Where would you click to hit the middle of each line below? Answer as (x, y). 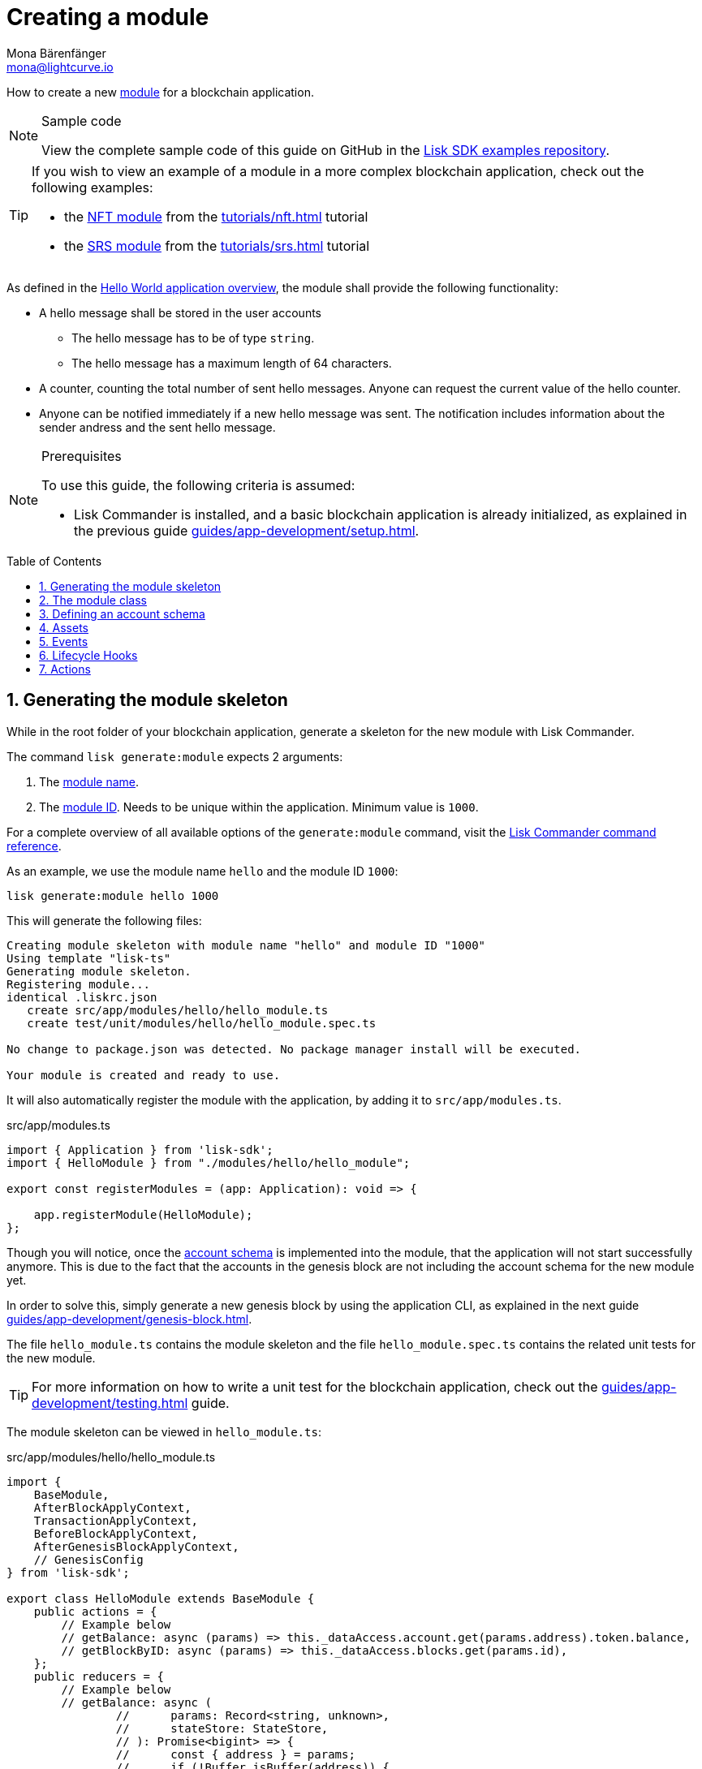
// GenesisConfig (88, 1559)
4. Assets (64, 627)
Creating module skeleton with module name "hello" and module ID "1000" (246, 945)
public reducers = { (99, 1676)
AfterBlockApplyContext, (112, 1507)
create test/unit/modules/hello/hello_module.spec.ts (202, 1023)
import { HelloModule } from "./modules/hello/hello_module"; (209, 1162)
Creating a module (108, 17)
